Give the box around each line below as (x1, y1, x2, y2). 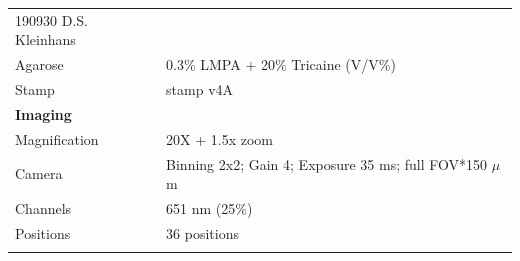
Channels (15, 198, 72, 218)
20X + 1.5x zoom (166, 128, 273, 149)
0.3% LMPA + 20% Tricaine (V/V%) (166, 54, 396, 75)
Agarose (15, 54, 64, 75)
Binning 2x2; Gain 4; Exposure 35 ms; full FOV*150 (166, 153, 488, 174)
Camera (15, 163, 63, 184)
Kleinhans (15, 29, 76, 50)
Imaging (15, 103, 72, 124)
